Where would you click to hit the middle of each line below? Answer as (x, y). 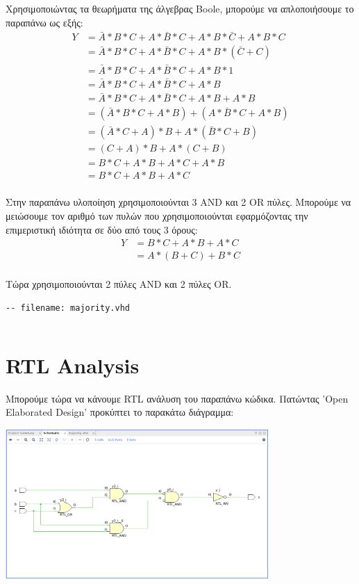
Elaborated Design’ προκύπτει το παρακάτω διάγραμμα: (120, 412)
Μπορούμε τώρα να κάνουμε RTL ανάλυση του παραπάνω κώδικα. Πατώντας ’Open (177, 398)
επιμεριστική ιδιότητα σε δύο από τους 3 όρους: (102, 229)
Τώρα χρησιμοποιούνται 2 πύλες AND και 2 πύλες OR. (119, 284)
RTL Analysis (73, 365)
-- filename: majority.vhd (68, 308)
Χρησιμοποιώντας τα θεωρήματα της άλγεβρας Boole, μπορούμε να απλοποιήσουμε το (180, 8)
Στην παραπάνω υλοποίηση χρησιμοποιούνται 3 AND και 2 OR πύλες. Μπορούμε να (178, 202)
